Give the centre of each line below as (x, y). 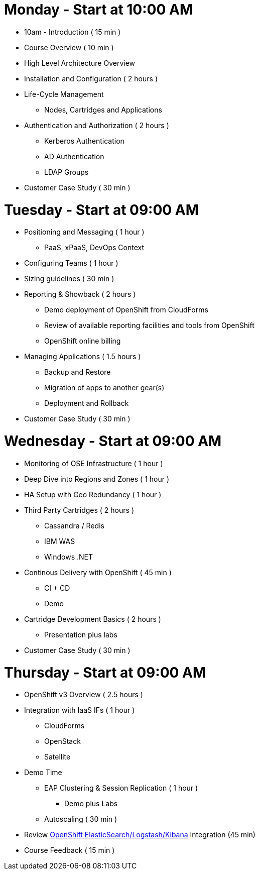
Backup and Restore (78, 372)
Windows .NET (69, 557)
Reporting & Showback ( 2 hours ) (80, 294)
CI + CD (57, 588)
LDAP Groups (67, 172)
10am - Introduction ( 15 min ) (73, 32)
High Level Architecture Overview (80, 63)
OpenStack (62, 741)
